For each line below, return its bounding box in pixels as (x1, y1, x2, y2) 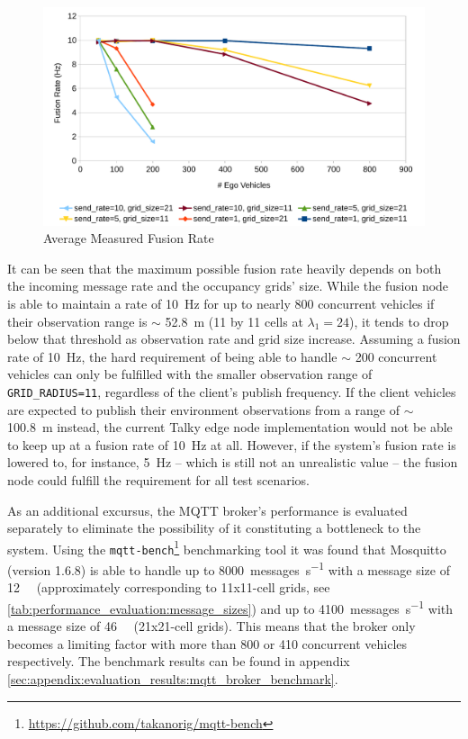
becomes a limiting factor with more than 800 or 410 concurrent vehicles (7, 634, 408, 653)
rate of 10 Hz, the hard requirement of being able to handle (7, 347, 337, 365)
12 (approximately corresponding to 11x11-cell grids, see (7, 578, 330, 597)
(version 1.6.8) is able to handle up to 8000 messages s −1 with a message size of (7, 558, 450, 579)
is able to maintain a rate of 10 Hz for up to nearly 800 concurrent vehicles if (7, 294, 435, 313)
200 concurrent (355, 347, 437, 365)
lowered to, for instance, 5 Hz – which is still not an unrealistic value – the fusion (7, 453, 458, 472)
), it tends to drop (349, 311, 449, 330)
